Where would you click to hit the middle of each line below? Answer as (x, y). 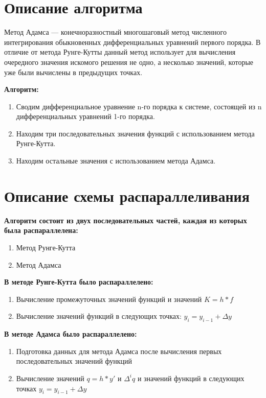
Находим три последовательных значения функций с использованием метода (135, 133)
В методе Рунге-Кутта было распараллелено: (79, 282)
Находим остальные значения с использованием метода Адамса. (116, 161)
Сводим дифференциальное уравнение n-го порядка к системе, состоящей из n (139, 106)
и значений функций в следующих (191, 378)
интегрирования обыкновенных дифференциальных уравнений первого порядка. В (132, 42)
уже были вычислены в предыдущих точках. (73, 72)
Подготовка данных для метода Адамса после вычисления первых (119, 351)
